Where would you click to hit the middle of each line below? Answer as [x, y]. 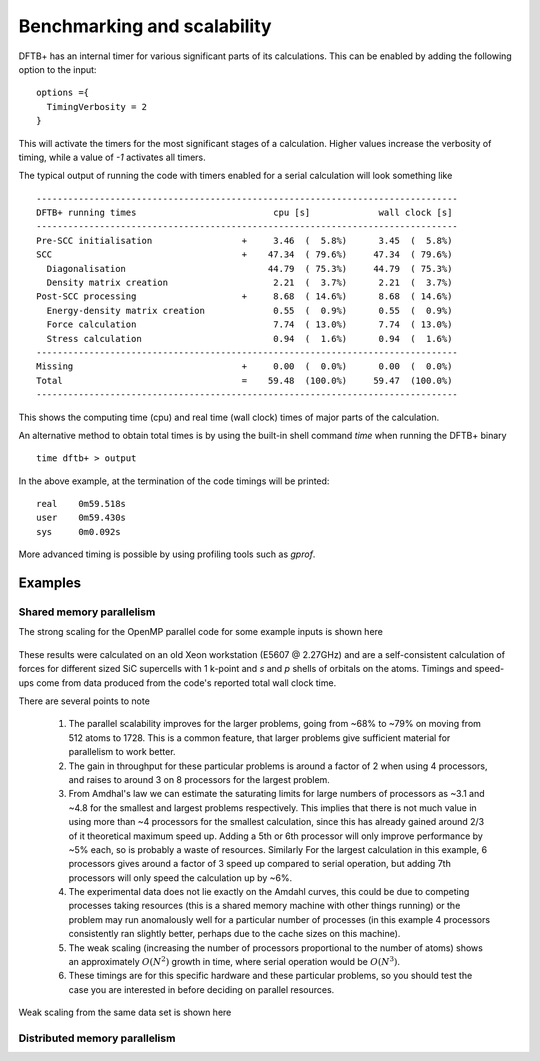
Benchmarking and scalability [145, 26]
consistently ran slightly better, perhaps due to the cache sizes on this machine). [234, 934]
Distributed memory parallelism [97, 1038]
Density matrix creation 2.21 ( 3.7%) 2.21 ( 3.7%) [249, 283]
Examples [50, 583]
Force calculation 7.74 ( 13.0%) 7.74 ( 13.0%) [249, 324]
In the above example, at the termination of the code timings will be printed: [174, 481]
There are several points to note [84, 701]
